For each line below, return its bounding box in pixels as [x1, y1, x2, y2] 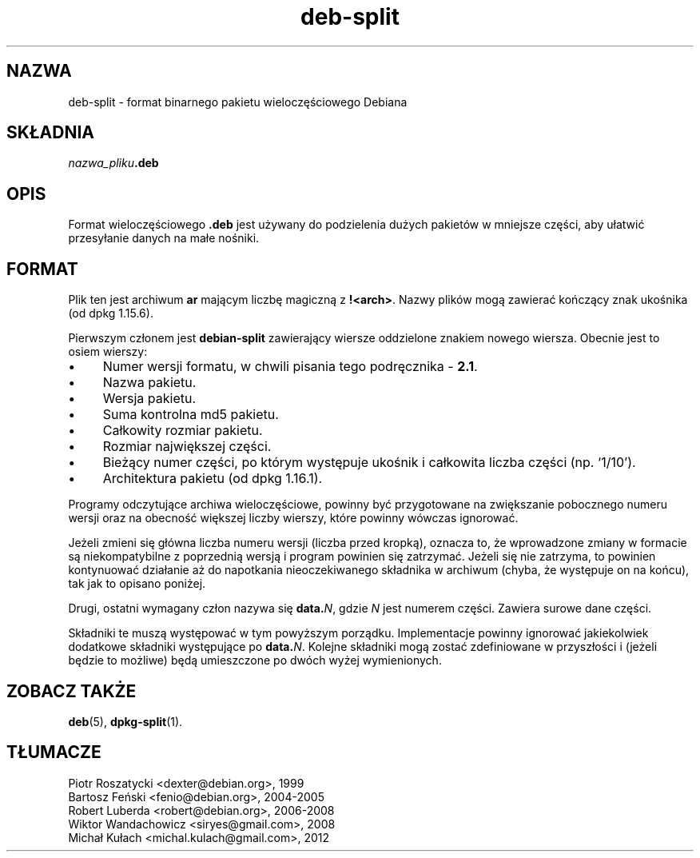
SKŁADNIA [6, 122, 94, 143]
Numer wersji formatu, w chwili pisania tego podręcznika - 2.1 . [102, 358, 478, 375]
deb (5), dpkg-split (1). [68, 714, 183, 728]
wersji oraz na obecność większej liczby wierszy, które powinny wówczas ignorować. [68, 511, 519, 525]
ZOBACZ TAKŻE [6, 680, 137, 701]
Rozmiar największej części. [102, 438, 272, 455]
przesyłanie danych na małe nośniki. [68, 231, 260, 245]
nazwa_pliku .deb [68, 156, 159, 170]
